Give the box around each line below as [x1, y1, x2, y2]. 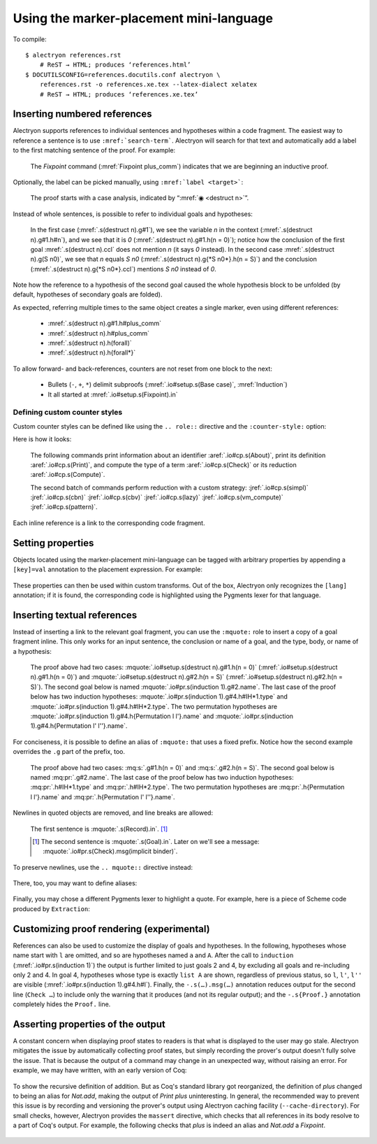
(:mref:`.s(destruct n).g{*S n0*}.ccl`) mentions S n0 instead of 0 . [30, 264, 216, 273]
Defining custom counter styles [13, 408, 123, 417]
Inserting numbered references [13, 108, 152, 120]
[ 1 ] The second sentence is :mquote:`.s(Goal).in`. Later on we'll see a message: [32, 837, 260, 845]
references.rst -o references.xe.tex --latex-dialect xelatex [39, 80, 258, 89]
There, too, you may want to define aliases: [13, 879, 138, 887]
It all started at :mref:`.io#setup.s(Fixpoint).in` [47, 390, 178, 399]
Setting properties [13, 537, 94, 549]
